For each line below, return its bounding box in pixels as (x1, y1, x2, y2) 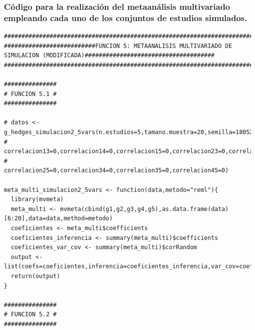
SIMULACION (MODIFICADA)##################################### (4, 52, 215, 59)
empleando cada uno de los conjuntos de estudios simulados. (4, 11, 247, 24)
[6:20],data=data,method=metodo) (4, 215, 113, 222)
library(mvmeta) (11, 196, 64, 203)
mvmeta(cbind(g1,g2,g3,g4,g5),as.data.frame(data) (60, 205, 229, 212)
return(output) (11, 272, 60, 280)
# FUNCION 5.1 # (4, 90, 57, 97)
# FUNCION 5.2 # (4, 311, 57, 318)
